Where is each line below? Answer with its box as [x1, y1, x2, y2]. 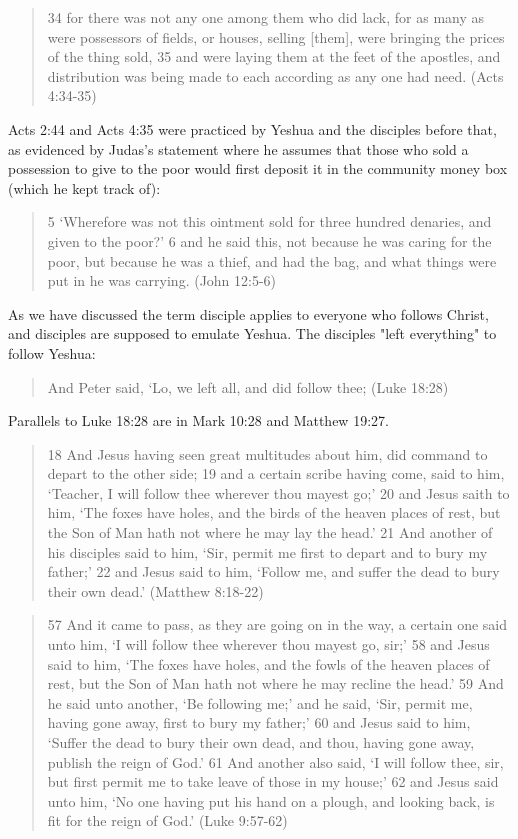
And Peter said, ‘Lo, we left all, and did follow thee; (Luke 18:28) [47, 376, 449, 397]
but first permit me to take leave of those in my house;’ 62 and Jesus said [47, 771, 499, 792]
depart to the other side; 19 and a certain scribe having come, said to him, [47, 463, 505, 484]
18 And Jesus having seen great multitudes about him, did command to [47, 443, 488, 464]
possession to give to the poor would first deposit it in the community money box [8, 158, 508, 179]
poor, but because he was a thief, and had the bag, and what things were [47, 250, 497, 271]
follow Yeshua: [8, 342, 96, 363]
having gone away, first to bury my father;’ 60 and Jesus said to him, [47, 712, 471, 733]
